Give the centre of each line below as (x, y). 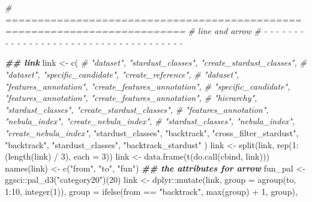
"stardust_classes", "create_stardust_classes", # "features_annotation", (137, 109)
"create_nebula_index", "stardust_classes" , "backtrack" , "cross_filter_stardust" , (152, 132)
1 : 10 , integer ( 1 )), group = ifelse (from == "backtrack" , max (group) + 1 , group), (151, 191)
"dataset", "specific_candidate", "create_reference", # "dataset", (122, 74)
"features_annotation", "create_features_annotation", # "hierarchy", (131, 98)
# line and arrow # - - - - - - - (246, 31)
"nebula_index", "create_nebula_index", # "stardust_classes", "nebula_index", (150, 121)
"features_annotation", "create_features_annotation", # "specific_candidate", (148, 86)
